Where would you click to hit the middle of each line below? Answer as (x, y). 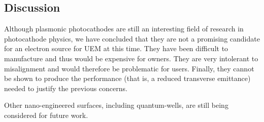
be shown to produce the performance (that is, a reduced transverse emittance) (127, 78)
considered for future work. (46, 115)
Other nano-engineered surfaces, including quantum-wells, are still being (116, 105)
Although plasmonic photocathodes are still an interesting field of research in (124, 29)
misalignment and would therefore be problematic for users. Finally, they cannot (129, 68)
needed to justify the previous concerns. (66, 88)
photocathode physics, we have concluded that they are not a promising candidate (132, 38)
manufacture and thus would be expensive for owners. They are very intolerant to (131, 58)
